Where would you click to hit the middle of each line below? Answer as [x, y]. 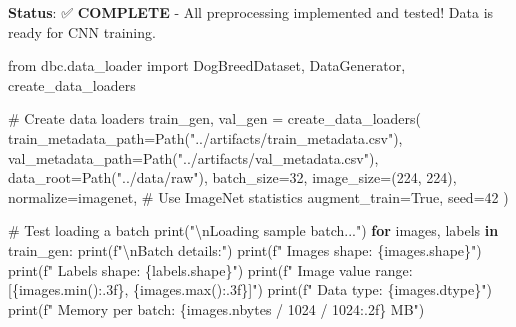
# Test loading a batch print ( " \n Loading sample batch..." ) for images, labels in [253, 230]
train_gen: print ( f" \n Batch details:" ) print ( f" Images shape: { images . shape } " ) [245, 249]
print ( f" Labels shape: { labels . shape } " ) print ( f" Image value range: [210, 269]
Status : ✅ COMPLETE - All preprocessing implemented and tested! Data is [251, 12]
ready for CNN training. [82, 31]
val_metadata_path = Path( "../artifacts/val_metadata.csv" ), [193, 157]
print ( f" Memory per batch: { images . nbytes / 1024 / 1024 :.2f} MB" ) [216, 308]
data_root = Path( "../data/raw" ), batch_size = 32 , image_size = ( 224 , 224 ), [232, 177]
